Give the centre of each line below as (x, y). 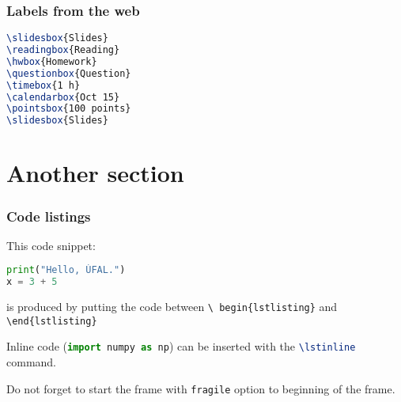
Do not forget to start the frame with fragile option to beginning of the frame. (201, 388)
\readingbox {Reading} (63, 50)
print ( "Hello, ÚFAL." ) (66, 270)
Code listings (49, 216)
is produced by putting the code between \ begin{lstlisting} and (172, 307)
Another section (95, 173)
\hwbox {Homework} (52, 61)
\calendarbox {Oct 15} (63, 97)
